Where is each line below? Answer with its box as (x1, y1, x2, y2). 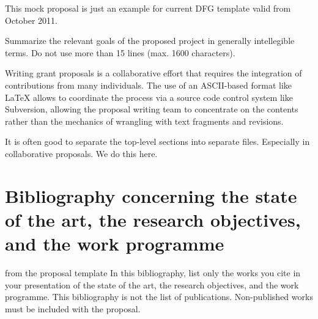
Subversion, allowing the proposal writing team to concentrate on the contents (5, 103, 298, 116)
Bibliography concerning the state (5, 183, 297, 208)
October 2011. (5, 13, 57, 26)
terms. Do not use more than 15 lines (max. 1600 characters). (5, 46, 235, 59)
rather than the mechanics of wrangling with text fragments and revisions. (5, 114, 284, 127)
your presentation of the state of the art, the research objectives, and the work (5, 278, 299, 291)
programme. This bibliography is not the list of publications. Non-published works (5, 290, 313, 303)
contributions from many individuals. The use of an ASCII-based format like (5, 78, 292, 91)
